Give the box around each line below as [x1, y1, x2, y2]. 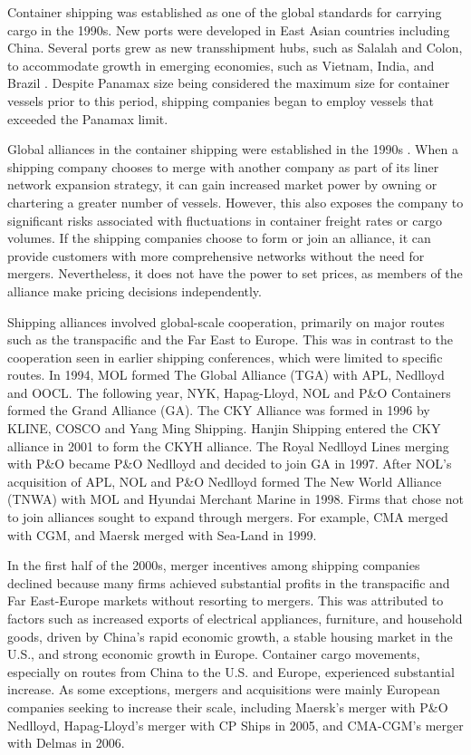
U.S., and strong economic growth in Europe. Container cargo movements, [7, 644, 420, 663]
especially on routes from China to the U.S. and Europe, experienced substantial [7, 662, 455, 681]
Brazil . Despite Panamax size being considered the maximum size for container [7, 73, 450, 92]
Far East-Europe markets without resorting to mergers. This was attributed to [7, 591, 444, 610]
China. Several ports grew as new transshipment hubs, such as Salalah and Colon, [7, 38, 463, 57]
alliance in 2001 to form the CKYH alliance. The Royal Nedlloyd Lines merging [7, 436, 449, 455]
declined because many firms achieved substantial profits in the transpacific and [7, 573, 450, 592]
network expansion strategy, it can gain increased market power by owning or [7, 175, 437, 194]
